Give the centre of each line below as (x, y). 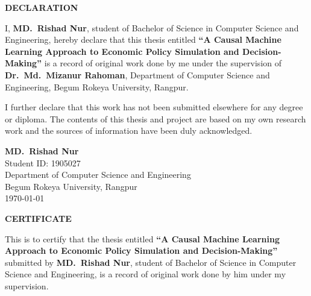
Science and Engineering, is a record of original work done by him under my (146, 274)
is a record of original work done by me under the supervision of (163, 63)
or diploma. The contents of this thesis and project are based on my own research (155, 118)
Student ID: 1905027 (43, 162)
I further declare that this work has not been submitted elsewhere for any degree (154, 107)
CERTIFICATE (38, 218)
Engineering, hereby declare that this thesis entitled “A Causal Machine (143, 39)
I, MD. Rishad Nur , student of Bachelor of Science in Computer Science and (152, 27)
